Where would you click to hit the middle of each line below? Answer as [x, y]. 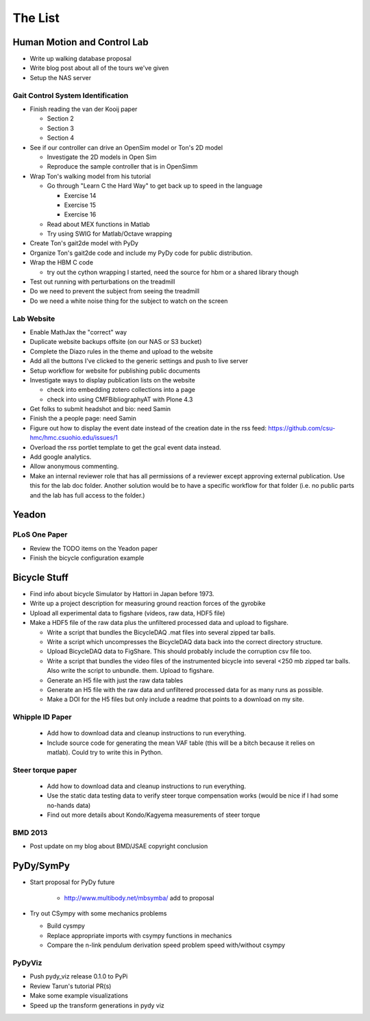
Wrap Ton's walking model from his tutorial [90, 176]
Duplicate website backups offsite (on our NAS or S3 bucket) [116, 342]
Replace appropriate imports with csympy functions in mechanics [139, 935]
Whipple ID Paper [42, 717]
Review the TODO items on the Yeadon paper [94, 548]
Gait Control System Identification [71, 95]
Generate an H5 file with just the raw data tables [115, 680]
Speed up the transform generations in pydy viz [97, 1005]
